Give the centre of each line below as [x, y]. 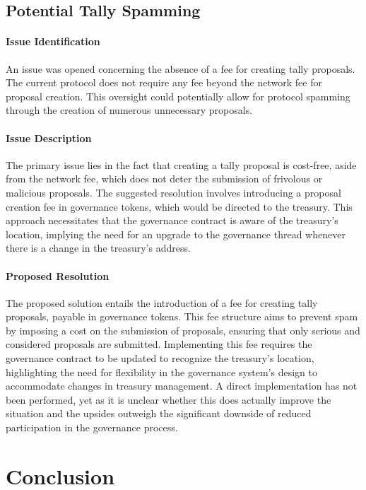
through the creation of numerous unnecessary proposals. [129, 110]
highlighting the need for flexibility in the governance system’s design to [162, 372]
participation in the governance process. [92, 427]
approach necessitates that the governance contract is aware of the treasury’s [172, 220]
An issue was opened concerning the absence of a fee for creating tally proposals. [181, 68]
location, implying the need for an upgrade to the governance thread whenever [176, 234]
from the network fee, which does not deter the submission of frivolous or [164, 179]
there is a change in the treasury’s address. [98, 248]
